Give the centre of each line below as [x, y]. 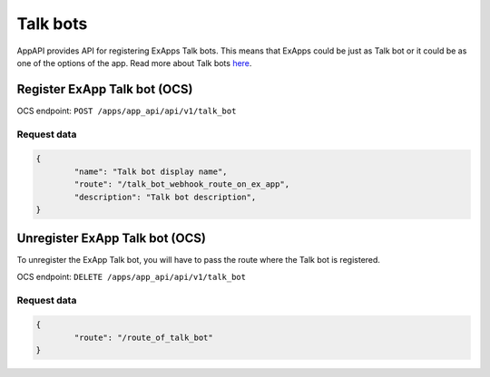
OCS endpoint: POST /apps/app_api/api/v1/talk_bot [127, 111]
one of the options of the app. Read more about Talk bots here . [134, 63]
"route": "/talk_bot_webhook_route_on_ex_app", [182, 184]
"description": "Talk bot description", [165, 197]
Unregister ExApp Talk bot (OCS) [111, 239]
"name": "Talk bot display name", [151, 171]
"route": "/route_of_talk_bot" [143, 337]
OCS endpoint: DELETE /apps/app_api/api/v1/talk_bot [132, 276]
